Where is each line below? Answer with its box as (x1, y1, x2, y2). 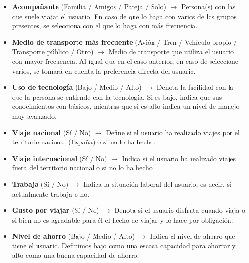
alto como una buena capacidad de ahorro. (12, 250, 139, 260)
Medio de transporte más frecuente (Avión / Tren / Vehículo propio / (12, 37, 237, 47)
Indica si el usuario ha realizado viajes (122, 153, 236, 163)
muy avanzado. (12, 110, 57, 121)
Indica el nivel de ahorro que (150, 231, 235, 241)
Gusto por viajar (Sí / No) (12, 205, 99, 215)
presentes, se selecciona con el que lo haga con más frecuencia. (12, 20, 198, 31)
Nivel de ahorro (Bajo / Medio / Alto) (12, 231, 135, 241)
